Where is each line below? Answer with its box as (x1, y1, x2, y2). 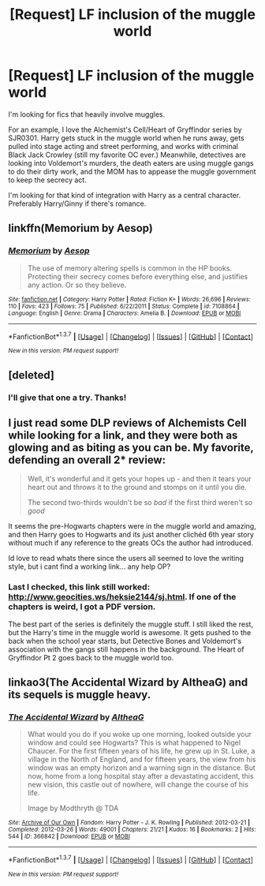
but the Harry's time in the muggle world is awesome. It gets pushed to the (8, 627, 252, 637)
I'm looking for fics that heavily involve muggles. (8, 109, 166, 119)
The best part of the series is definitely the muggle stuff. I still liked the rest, (8, 619, 254, 629)
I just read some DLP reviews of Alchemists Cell (8, 416, 247, 429)
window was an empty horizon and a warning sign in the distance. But (27, 763, 256, 772)
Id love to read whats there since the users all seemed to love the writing (8, 554, 244, 563)
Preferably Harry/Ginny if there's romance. (8, 199, 147, 208)
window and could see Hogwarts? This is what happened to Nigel (27, 738, 241, 747)
